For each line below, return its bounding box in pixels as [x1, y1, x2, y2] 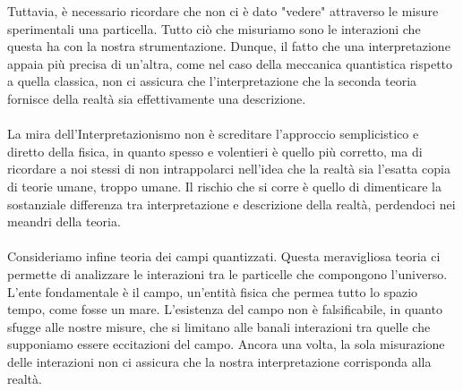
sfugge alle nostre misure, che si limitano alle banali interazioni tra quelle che [7, 317, 431, 336]
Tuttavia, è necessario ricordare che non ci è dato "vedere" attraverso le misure [7, 2, 439, 20]
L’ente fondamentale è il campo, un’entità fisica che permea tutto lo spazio [7, 282, 418, 301]
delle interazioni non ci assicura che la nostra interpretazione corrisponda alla [7, 352, 432, 370]
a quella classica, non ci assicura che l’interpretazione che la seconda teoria [7, 72, 417, 90]
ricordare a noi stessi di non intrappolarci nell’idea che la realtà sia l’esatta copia [7, 159, 450, 178]
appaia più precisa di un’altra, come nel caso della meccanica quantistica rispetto [7, 54, 453, 72]
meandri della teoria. [7, 212, 121, 231]
